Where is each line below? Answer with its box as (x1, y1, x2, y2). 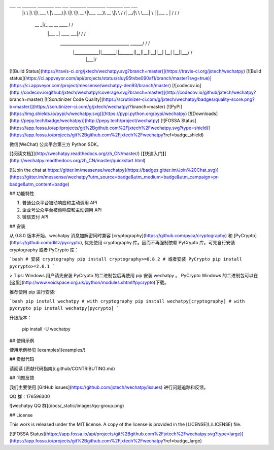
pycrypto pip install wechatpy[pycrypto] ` (9, 306, 119, 311)
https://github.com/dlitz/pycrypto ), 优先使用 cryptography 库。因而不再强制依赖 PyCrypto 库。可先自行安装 (11, 240, 235, 246)
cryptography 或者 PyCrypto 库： (9, 246, 79, 253)
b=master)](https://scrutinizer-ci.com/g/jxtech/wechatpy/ (9, 103, 129, 109)
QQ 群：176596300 (9, 393, 50, 399)
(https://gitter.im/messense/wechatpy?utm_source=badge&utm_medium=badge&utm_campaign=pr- (9, 174, 220, 180)
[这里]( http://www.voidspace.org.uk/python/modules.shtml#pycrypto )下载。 (9, 279, 169, 286)
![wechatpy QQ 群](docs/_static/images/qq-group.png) (9, 403, 124, 409)
